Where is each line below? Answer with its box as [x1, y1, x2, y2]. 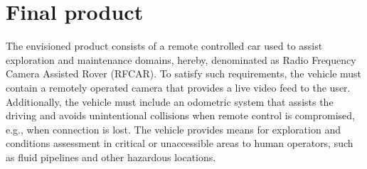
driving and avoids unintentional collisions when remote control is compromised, [6, 108, 355, 123]
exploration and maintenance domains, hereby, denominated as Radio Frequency [6, 52, 356, 67]
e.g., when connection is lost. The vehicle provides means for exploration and [6, 121, 341, 136]
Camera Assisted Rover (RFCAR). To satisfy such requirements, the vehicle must [6, 66, 362, 81]
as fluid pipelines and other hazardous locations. [6, 149, 216, 164]
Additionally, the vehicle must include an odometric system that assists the [6, 94, 334, 109]
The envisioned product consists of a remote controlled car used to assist [6, 38, 323, 53]
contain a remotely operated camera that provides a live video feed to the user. [6, 80, 351, 94]
